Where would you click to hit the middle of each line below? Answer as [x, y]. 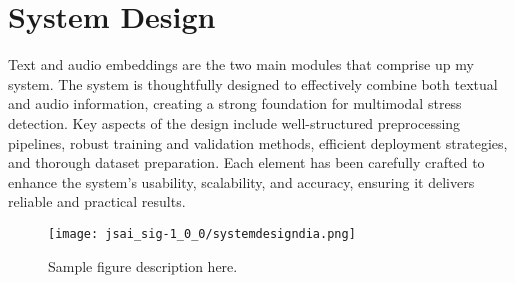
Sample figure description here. [143, 265]
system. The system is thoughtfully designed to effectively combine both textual [253, 83]
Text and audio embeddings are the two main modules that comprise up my [241, 64]
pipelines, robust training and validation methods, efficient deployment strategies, [258, 142]
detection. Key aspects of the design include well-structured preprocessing [234, 122]
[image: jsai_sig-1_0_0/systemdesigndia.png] [202, 233]
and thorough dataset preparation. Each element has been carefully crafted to [246, 162]
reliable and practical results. [97, 201]
